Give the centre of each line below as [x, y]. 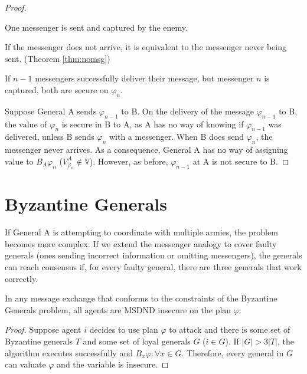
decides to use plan [124, 329]
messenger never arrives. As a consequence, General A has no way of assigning [146, 150]
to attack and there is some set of [230, 329]
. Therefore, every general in [233, 352]
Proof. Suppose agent [43, 329]
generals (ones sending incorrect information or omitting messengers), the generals [153, 255]
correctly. [22, 278]
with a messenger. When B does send [176, 137]
